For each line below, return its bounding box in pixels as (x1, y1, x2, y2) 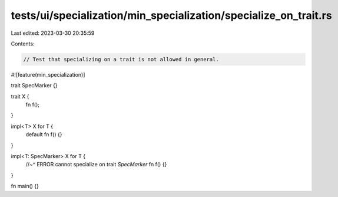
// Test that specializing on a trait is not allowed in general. (23, 56, 219, 63)
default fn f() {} (25, 131, 62, 138)
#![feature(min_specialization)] (11, 71, 85, 78)
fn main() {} (11, 183, 39, 190)
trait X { (11, 93, 29, 100)
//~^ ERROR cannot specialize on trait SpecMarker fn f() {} (25, 161, 167, 168)
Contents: (11, 40, 35, 47)
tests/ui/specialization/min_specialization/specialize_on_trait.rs (11, 9, 332, 22)
